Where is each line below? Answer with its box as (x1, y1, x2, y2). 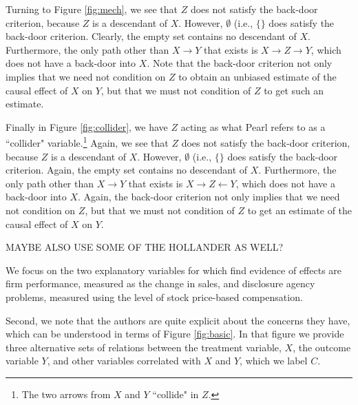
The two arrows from (21, 386, 111, 401)
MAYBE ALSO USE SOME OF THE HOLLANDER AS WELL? (6, 240, 284, 254)
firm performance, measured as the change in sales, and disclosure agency (6, 276, 315, 291)
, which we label (240, 353, 308, 368)
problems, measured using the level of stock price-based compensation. (6, 289, 303, 304)
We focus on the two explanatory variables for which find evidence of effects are (6, 262, 342, 277)
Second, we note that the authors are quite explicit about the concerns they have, (6, 313, 350, 327)
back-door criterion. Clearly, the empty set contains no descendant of (6, 29, 297, 43)
